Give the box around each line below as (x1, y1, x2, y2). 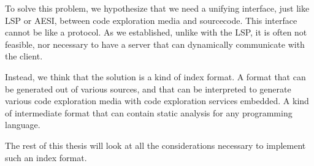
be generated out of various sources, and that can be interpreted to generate (5, 82, 291, 95)
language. (5, 118, 40, 131)
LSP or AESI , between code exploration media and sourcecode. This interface (5, 13, 297, 26)
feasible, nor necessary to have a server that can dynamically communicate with (5, 37, 305, 50)
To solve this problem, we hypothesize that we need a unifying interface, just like (5, 2, 310, 14)
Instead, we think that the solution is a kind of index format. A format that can (5, 70, 306, 83)
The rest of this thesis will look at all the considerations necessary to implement (5, 138, 306, 151)
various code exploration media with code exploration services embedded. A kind (5, 94, 309, 107)
